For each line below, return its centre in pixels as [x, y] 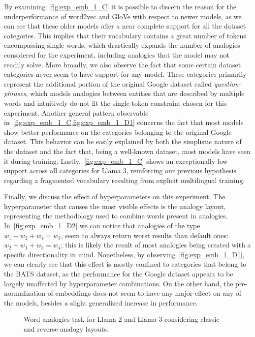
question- [227, 83]
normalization [25, 293]
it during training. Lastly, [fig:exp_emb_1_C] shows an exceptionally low [116, 161]
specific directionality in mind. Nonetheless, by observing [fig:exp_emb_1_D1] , [124, 254]
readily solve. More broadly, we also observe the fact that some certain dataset [123, 64]
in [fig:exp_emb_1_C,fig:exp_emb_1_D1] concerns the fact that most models [124, 122]
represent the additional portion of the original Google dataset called [108, 83]
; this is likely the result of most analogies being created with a [156, 245]
